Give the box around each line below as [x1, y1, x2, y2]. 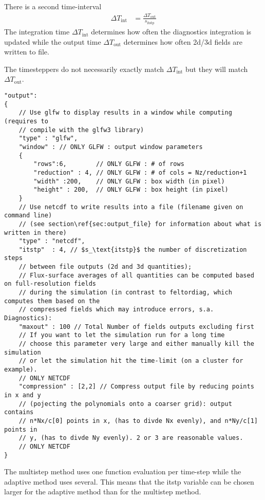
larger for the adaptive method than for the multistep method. [4, 486, 201, 497]
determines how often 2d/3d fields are [123, 36, 243, 47]
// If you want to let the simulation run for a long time [18, 331, 225, 339]
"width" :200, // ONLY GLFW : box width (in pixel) [33, 177, 225, 185]
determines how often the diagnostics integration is [91, 26, 252, 37]
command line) [4, 212, 52, 219]
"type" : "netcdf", [18, 237, 85, 245]
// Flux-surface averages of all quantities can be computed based [18, 271, 254, 279]
